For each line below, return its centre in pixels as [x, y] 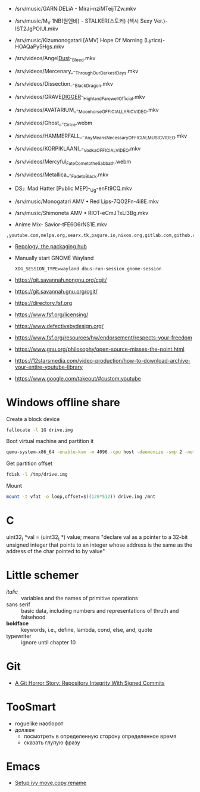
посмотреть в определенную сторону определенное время [100, 736]
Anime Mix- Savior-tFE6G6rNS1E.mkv [61, 224]
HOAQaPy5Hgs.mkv [39, 46]
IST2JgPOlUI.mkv [36, 29]
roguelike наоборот [39, 724]
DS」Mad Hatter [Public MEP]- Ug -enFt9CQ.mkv [74, 189]
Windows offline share [63, 402]
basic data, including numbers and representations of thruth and [100, 610]
